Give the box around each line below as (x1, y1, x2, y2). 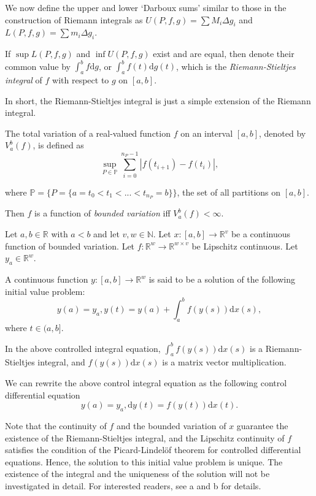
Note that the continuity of (5, 419, 107, 432)
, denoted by (259, 126, 306, 139)
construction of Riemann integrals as (5, 13, 143, 26)
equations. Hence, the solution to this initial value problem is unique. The (5, 455, 283, 468)
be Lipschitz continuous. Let (191, 239, 298, 252)
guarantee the (236, 419, 288, 432)
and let (93, 227, 120, 240)
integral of (5, 74, 42, 86)
